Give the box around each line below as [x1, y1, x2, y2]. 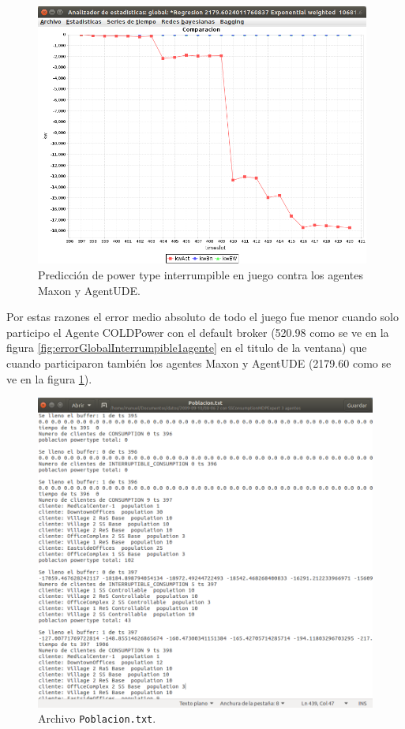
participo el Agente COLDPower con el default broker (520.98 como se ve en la [6, 323, 389, 340]
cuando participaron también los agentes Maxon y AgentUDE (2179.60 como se [6, 354, 392, 371]
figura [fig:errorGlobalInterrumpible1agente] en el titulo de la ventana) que [6, 339, 367, 356]
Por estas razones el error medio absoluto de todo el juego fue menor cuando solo [6, 308, 399, 325]
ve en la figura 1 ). [6, 370, 92, 387]
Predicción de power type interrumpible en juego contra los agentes [38, 266, 363, 282]
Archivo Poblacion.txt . [38, 710, 156, 727]
